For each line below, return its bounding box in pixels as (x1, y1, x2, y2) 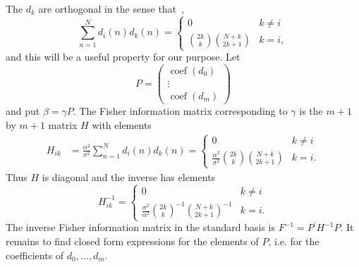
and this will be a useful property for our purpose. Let (6, 49, 241, 64)
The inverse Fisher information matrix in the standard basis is (6, 220, 275, 235)
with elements (92, 117, 152, 132)
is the (299, 103, 323, 118)
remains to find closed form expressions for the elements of (6, 234, 259, 248)
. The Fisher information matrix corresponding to (73, 103, 288, 118)
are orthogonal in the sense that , (38, 1, 184, 15)
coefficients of (6, 247, 64, 262)
